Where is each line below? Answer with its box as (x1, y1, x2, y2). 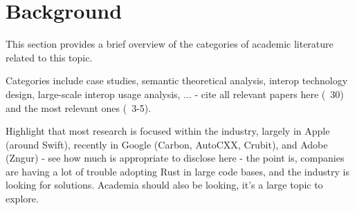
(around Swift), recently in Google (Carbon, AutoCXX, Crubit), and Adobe (6, 137, 328, 151)
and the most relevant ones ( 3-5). (6, 100, 152, 115)
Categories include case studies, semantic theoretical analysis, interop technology (6, 73, 348, 88)
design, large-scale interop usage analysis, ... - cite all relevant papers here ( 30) (6, 86, 344, 101)
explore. (6, 191, 39, 206)
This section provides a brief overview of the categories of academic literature (6, 37, 334, 51)
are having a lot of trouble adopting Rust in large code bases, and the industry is (6, 164, 349, 178)
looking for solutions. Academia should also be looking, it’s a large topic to (6, 178, 323, 192)
